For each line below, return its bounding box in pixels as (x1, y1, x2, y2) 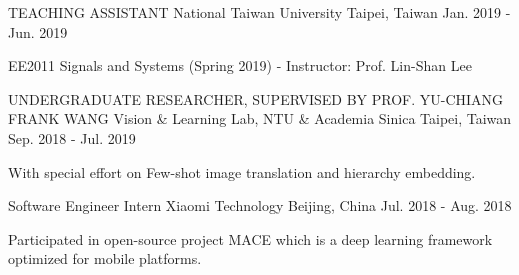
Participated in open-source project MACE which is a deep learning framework (8, 228, 493, 249)
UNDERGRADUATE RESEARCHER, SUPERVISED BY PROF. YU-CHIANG (8, 88, 504, 109)
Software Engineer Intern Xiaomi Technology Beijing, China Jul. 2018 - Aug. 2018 (8, 195, 512, 216)
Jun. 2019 (8, 21, 68, 42)
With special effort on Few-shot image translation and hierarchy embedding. (8, 161, 476, 182)
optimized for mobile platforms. (8, 248, 202, 269)
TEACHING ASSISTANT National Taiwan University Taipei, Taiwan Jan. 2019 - (8, 2, 511, 22)
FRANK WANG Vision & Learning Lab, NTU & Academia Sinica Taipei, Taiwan (8, 108, 512, 129)
